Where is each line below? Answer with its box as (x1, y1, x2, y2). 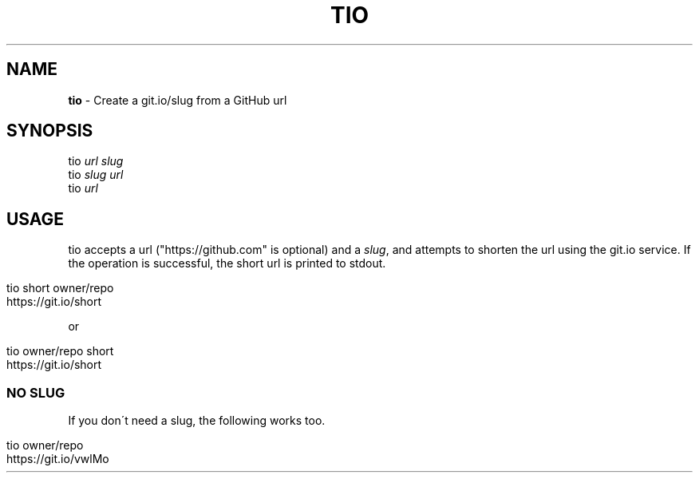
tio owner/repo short (6, 344, 114, 358)
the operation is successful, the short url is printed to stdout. (68, 256, 386, 271)
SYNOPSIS (6, 121, 93, 141)
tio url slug (68, 154, 124, 168)
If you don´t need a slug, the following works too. (68, 414, 326, 428)
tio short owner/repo (6, 281, 114, 295)
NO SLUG (6, 384, 65, 401)
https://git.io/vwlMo (6, 452, 109, 466)
